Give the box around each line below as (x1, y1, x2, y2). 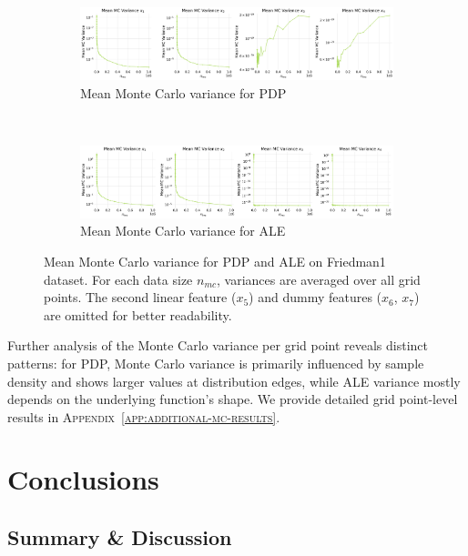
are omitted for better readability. (44, 305, 232, 324)
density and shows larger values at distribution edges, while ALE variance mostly (7, 371, 461, 390)
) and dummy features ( (249, 288, 382, 307)
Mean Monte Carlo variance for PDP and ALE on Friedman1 (44, 251, 386, 270)
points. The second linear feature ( (44, 288, 237, 307)
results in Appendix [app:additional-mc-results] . (7, 407, 280, 426)
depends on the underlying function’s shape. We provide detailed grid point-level (7, 389, 458, 409)
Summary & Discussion (7, 523, 232, 551)
